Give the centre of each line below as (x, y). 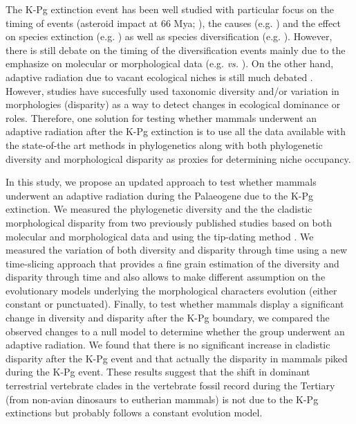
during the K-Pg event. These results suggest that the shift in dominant (158, 372)
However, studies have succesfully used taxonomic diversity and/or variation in (172, 90)
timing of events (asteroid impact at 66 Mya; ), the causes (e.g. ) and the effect (173, 23)
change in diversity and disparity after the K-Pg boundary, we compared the (168, 318)
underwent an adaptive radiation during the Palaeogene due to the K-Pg (160, 195)
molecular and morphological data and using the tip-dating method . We (160, 236)
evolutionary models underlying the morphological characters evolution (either (171, 290)
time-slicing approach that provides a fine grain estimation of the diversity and (172, 263)
